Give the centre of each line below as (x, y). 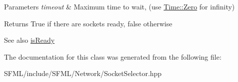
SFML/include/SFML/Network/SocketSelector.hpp (83, 73)
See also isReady (29, 40)
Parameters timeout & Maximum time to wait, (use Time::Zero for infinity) (119, 6)
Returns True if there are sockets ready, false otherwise (88, 23)
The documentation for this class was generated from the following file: (113, 56)
